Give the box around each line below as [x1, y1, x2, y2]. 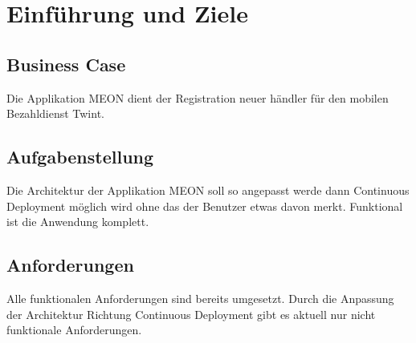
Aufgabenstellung [6, 144, 154, 169]
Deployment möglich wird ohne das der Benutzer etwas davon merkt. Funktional [6, 197, 403, 214]
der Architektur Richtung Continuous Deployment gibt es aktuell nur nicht [6, 305, 376, 322]
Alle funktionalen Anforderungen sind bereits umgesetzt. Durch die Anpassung [6, 289, 394, 306]
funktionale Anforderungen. [6, 321, 142, 338]
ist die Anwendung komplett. [6, 213, 149, 230]
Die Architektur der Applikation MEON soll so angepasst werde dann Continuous [6, 181, 410, 198]
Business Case [6, 51, 126, 76]
